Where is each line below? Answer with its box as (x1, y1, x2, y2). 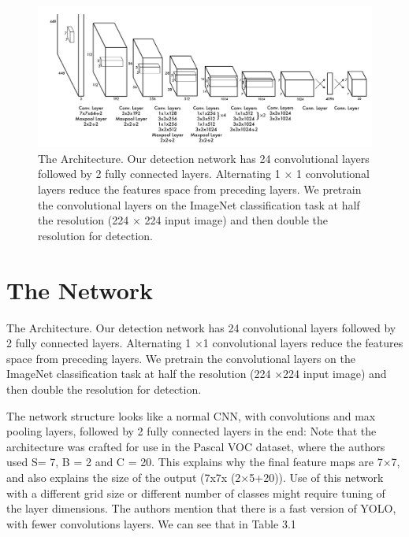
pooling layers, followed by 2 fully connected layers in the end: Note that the (6, 423, 377, 439)
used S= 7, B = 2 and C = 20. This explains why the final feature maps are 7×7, (6, 454, 400, 470)
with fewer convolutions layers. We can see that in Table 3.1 (6, 515, 296, 531)
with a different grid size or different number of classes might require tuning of (6, 484, 385, 501)
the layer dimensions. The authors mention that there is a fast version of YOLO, (6, 500, 396, 517)
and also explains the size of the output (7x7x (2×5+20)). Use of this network (6, 468, 384, 485)
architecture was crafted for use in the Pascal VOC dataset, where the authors (6, 438, 385, 454)
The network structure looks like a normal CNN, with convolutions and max (6, 407, 376, 424)
